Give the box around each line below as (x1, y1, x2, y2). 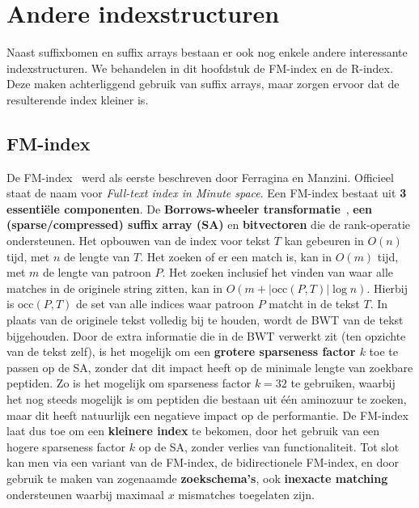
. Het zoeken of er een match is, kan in (140, 248, 332, 265)
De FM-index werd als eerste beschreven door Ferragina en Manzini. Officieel (6, 168, 394, 185)
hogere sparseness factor (6, 438, 126, 455)
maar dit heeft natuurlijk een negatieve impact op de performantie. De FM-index (6, 406, 408, 423)
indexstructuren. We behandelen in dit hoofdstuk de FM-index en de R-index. (6, 59, 393, 76)
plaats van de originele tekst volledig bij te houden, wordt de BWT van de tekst (6, 311, 404, 328)
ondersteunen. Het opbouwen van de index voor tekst (6, 232, 271, 249)
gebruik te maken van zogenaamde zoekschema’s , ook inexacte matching (6, 469, 388, 486)
